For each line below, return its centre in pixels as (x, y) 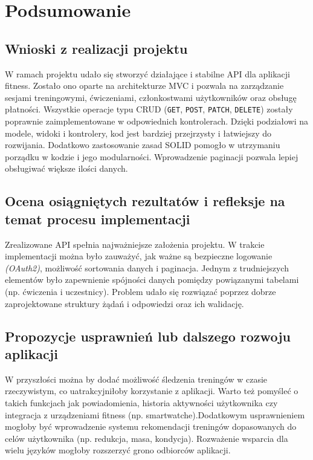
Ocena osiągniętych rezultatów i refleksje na (145, 201)
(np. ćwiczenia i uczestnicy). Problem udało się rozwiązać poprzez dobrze (140, 291)
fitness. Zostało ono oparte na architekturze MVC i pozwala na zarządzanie (144, 86)
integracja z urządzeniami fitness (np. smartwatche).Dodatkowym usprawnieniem (155, 414)
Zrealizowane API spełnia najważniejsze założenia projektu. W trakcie (135, 244)
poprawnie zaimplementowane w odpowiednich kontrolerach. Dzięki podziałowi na (157, 121)
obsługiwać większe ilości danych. (66, 168)
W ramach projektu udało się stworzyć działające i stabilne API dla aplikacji (147, 73)
